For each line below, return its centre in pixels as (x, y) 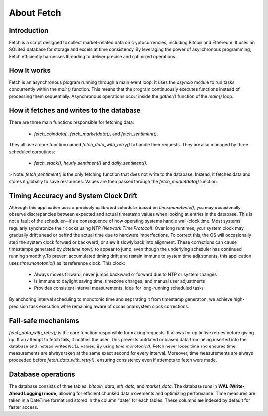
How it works (30, 70)
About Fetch (35, 13)
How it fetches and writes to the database (75, 110)
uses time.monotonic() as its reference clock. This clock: (67, 263)
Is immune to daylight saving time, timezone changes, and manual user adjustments (120, 281)
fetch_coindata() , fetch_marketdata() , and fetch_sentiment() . (96, 134)
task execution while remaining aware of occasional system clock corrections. (109, 306)
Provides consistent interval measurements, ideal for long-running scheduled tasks (119, 288)
